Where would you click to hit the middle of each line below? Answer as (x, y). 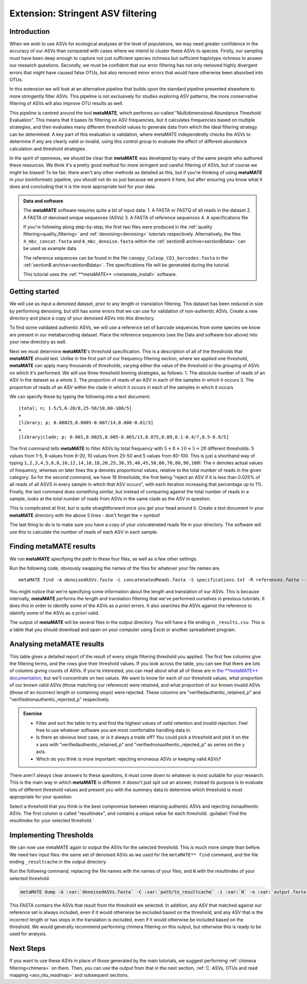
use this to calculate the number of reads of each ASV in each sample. (84, 532)
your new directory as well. (38, 342)
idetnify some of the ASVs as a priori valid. (54, 613)
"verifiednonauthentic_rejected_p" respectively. (60, 699)
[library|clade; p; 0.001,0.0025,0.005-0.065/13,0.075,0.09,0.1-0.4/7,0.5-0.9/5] (124, 437)
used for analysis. (28, 934)
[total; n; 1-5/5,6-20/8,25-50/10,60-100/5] (75, 408)
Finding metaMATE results (52, 546)
